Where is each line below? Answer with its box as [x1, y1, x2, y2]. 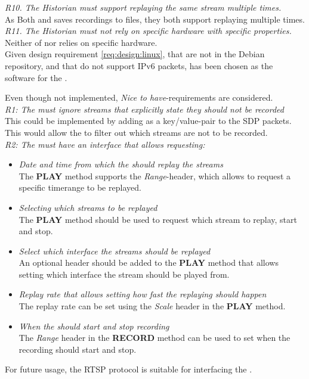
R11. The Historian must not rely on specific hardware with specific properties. [5, 24, 292, 37]
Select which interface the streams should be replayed [18, 244, 211, 257]
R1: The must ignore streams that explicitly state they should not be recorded [5, 102, 284, 115]
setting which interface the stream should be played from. [18, 268, 230, 280]
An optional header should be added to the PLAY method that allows [18, 256, 279, 269]
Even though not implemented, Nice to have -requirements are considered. [5, 91, 273, 104]
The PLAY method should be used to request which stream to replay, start [18, 213, 297, 225]
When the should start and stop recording [18, 319, 169, 332]
